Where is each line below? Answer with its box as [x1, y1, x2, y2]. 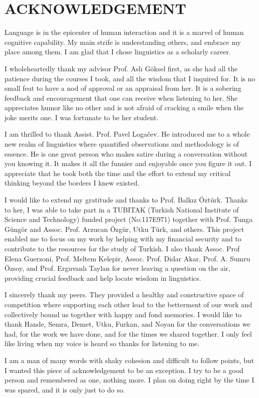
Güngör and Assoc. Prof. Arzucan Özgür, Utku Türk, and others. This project [4, 223, 244, 234]
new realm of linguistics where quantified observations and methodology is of [4, 139, 239, 149]
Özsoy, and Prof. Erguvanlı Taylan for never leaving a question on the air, [4, 263, 231, 273]
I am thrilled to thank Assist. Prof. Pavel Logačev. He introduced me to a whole [4, 129, 250, 139]
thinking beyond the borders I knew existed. [4, 178, 139, 188]
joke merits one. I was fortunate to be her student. [4, 112, 159, 122]
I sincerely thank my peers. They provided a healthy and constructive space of [4, 289, 244, 300]
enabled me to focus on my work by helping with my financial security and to [4, 233, 242, 244]
